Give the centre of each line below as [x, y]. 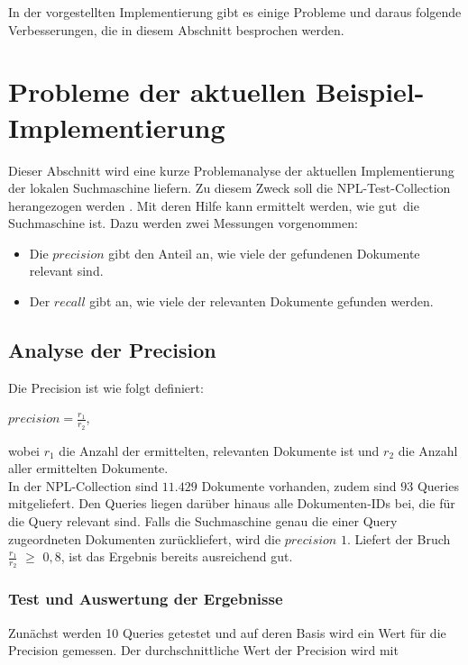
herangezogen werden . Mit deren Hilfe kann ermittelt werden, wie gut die [214, 205]
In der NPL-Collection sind [83, 485]
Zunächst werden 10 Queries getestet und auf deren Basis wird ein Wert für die [227, 632]
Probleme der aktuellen [157, 91]
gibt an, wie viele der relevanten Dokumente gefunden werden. [262, 301]
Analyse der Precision [112, 350]
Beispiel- [370, 91]
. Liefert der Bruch [399, 538]
